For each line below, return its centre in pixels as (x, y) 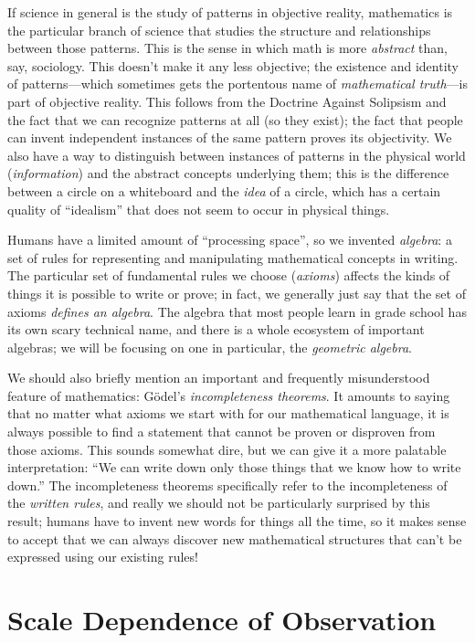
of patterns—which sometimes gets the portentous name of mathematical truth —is (237, 84)
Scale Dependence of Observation (222, 619)
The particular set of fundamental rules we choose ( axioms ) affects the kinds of (229, 275)
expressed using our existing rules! (103, 557)
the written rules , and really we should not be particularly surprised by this (219, 503)
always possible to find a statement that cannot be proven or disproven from (222, 432)
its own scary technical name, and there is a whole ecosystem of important (216, 329)
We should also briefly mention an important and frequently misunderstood (219, 378)
